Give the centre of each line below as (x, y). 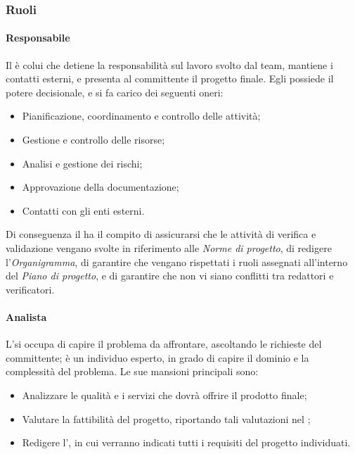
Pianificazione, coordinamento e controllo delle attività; (141, 116)
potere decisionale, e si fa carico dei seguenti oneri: (115, 92)
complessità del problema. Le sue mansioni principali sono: (132, 371)
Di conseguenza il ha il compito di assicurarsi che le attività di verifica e (161, 234)
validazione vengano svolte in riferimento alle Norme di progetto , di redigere (169, 247)
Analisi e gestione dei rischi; (82, 163)
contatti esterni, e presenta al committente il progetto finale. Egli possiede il (170, 78)
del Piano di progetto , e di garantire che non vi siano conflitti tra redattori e (170, 276)
